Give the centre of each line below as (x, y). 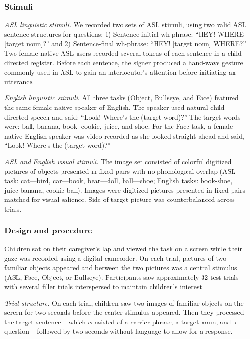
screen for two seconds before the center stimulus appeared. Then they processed (124, 312)
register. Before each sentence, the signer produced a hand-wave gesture (137, 62)
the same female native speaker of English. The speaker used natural (106, 107)
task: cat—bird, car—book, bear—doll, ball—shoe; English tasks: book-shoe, (118, 180)
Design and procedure (48, 230)
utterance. (19, 81)
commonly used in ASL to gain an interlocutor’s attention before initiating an (120, 72)
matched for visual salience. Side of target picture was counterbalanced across (120, 199)
